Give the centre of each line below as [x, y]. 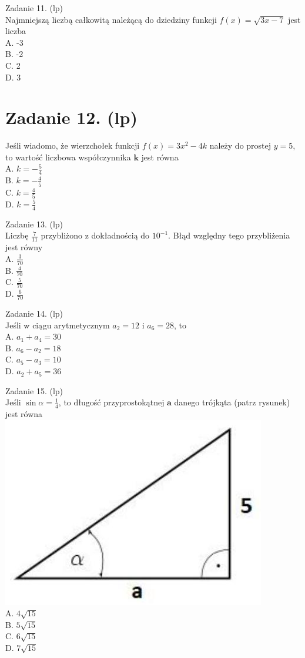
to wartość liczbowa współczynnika [68, 157]
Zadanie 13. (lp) [34, 224]
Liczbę [17, 235]
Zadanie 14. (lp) [34, 313]
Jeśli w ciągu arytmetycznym [58, 325]
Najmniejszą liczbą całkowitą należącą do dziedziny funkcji [111, 19]
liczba [16, 31]
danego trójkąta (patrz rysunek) [232, 402]
